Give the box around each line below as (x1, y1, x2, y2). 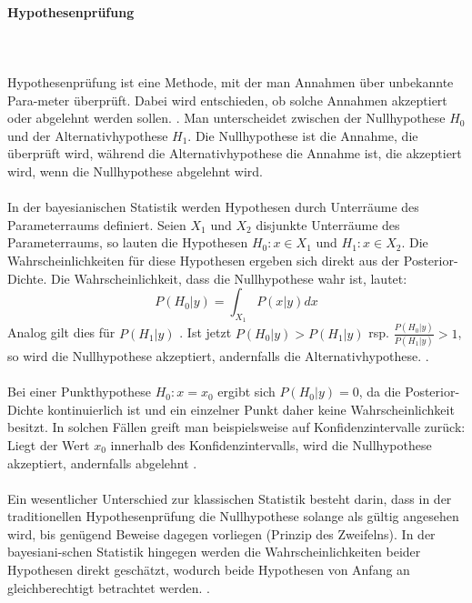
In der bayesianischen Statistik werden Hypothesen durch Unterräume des (7, 197, 419, 216)
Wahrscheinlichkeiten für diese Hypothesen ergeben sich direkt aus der (7, 250, 400, 269)
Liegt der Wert (7, 435, 90, 454)
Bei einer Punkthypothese (7, 382, 152, 401)
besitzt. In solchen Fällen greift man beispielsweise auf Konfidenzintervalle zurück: (7, 417, 466, 437)
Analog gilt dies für (7, 323, 115, 342)
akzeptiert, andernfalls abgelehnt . (7, 453, 197, 472)
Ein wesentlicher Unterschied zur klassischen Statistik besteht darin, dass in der (7, 488, 452, 508)
